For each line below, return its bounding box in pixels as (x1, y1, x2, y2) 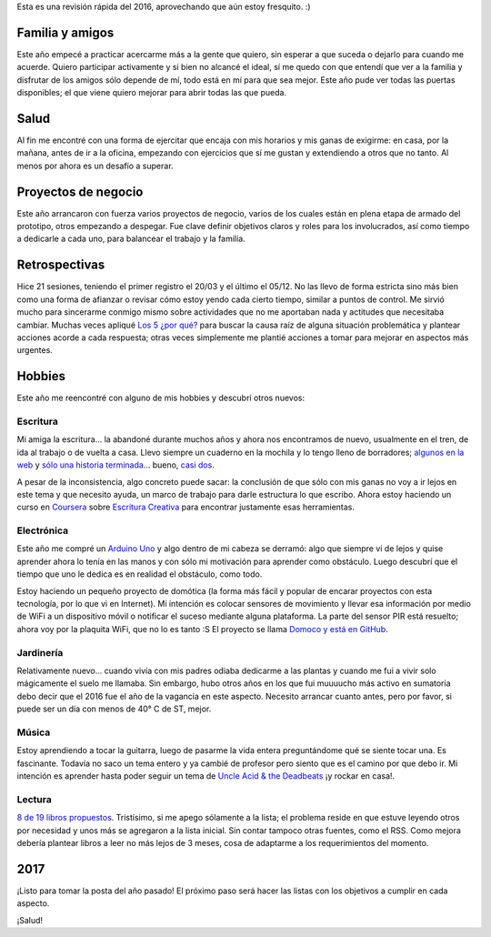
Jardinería (16, 646, 64, 659)
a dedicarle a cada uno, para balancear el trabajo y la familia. (16, 233, 245, 245)
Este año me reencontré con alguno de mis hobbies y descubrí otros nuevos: (16, 392, 305, 404)
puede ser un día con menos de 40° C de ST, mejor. (16, 703, 212, 714)
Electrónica (16, 524, 68, 537)
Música (16, 726, 51, 739)
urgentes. (16, 345, 54, 356)
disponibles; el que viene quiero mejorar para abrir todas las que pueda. (16, 87, 286, 98)
